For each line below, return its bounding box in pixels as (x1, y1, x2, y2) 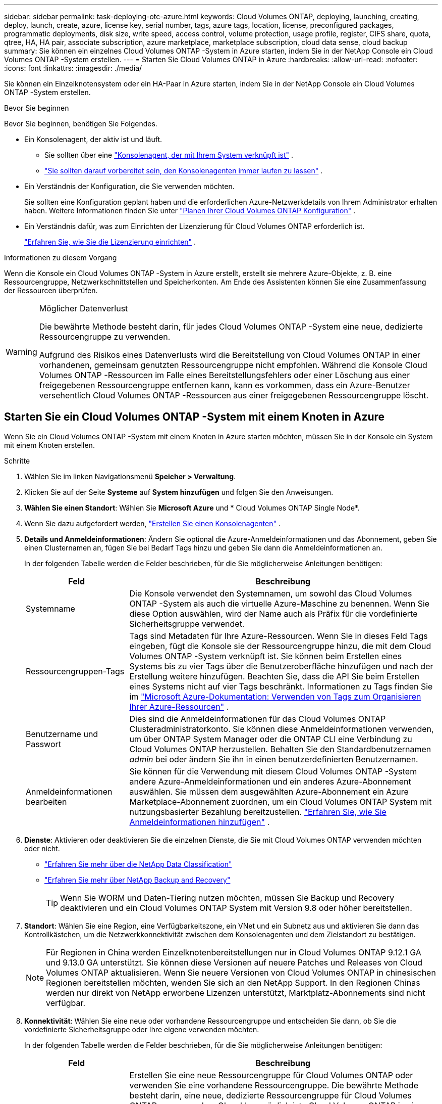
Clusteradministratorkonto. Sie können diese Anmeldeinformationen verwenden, (129, 723, 434, 734)
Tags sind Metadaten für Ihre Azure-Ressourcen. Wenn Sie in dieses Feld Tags (129, 630, 428, 641)
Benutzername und (26, 728, 98, 739)
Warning (6, 347, 37, 357)
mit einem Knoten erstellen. (4, 440, 95, 449)
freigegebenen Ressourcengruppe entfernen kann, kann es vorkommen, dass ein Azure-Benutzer (39, 380, 410, 390)
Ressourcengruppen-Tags (26, 666, 125, 676)
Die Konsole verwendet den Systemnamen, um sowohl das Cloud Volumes (129, 588, 412, 599)
